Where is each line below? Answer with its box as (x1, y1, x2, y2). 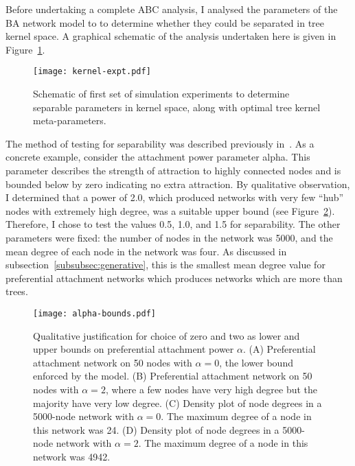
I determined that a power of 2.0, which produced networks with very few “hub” (5, 190, 344, 205)
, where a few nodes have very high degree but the (105, 382, 318, 396)
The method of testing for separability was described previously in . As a (5, 136, 314, 150)
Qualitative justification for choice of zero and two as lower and (33, 328, 300, 342)
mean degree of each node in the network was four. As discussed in (5, 244, 287, 258)
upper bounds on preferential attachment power (33, 342, 234, 356)
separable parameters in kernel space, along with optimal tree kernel (33, 100, 321, 114)
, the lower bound (219, 355, 293, 369)
